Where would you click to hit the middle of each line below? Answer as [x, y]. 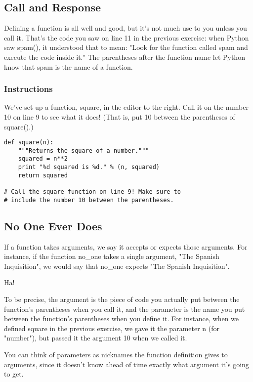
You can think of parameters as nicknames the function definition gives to [116, 354]
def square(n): [29, 143]
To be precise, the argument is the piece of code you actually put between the [122, 299]
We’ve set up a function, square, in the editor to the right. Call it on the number [126, 107]
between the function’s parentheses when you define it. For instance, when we [122, 318]
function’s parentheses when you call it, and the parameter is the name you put [125, 309]
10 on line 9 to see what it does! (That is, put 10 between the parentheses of [120, 116]
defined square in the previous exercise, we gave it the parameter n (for [112, 328]
